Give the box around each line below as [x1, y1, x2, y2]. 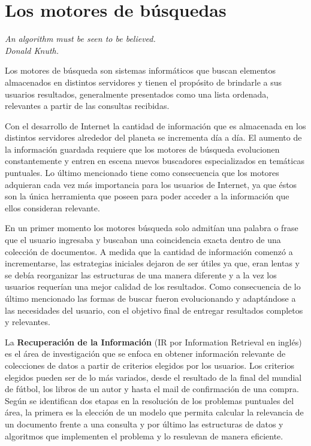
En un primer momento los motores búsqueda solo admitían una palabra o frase [5, 222, 298, 234]
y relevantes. [5, 315, 50, 328]
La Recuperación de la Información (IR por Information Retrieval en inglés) [5, 335, 302, 348]
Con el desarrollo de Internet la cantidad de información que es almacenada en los [5, 119, 306, 132]
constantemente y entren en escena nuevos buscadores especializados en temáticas [5, 154, 304, 167]
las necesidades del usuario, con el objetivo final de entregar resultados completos [5, 304, 303, 316]
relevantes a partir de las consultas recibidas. [5, 99, 170, 112]
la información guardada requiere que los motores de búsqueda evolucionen [5, 142, 280, 155]
